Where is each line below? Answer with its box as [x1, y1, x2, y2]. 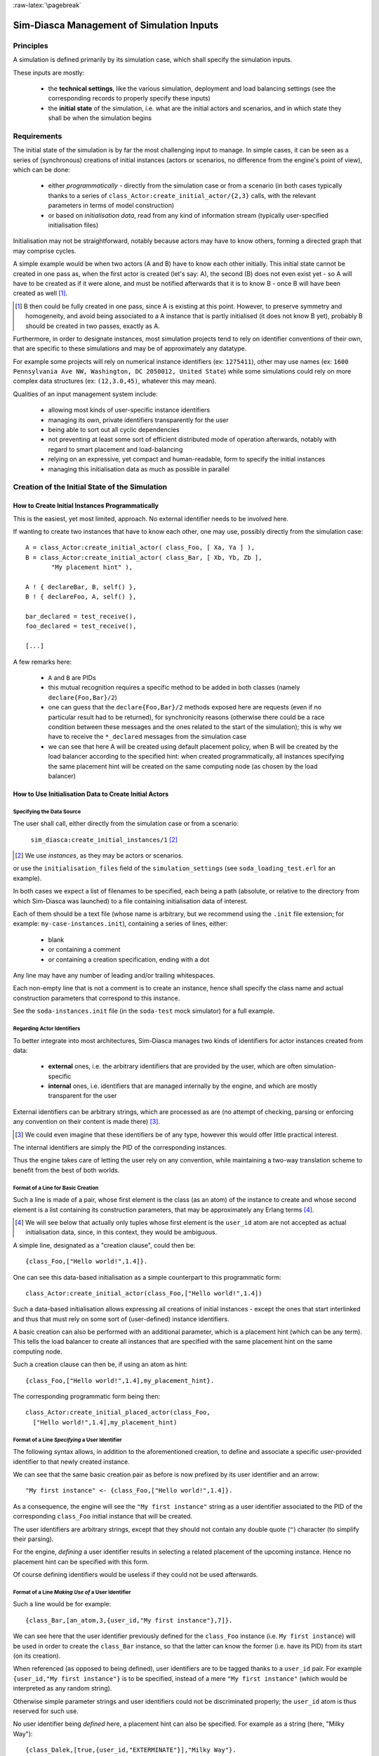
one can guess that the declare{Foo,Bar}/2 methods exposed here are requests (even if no [48, 703, 322, 712]
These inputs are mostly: [13, 68, 85, 77]
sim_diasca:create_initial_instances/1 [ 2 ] [30, 835, 178, 844]
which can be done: [13, 166, 70, 174]
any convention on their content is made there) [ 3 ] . [13, 1118, 161, 1126]
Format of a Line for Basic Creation [13, 1184, 99, 1191]
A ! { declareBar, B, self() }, [25, 583, 137, 591]
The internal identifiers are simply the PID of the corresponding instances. [13, 1144, 227, 1152]
